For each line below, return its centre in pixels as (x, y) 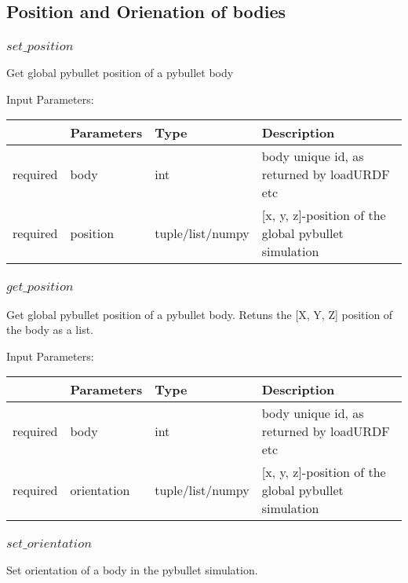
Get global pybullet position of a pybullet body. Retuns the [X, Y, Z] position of (200, 314)
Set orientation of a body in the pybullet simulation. (132, 569)
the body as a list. (50, 330)
